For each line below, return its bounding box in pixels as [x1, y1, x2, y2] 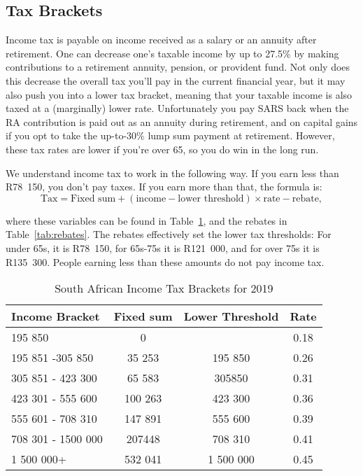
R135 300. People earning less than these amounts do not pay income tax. [6, 254, 325, 269]
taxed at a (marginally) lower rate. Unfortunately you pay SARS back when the [6, 101, 349, 115]
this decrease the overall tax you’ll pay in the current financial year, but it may [6, 73, 346, 87]
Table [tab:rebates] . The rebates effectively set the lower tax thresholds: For [6, 227, 332, 241]
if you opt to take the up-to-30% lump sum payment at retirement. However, [6, 128, 335, 143]
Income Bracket [11, 308, 100, 325]
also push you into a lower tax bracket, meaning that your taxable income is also [6, 87, 353, 101]
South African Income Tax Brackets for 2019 [55, 280, 273, 297]
